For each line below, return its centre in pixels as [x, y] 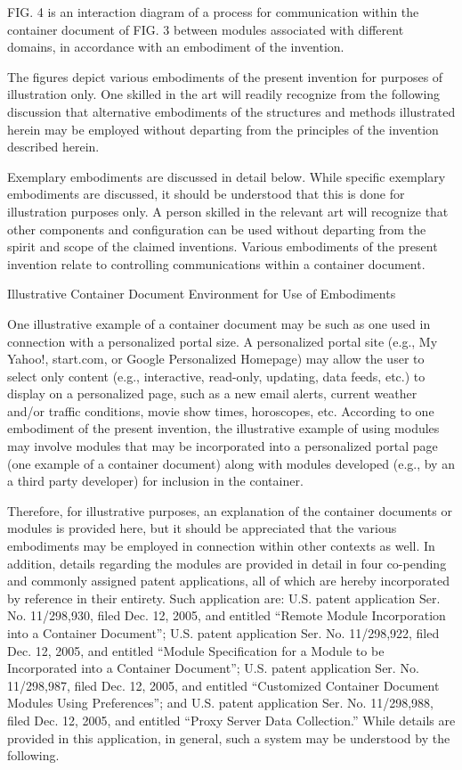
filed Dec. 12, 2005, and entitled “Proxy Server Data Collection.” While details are [231, 720]
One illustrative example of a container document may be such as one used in [219, 323]
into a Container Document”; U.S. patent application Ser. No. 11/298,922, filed [223, 633]
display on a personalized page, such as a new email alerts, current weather [212, 393]
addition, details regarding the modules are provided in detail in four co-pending [227, 563]
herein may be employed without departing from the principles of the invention [223, 129]
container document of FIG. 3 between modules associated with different [206, 29]
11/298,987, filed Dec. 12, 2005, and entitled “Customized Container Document [223, 685]
